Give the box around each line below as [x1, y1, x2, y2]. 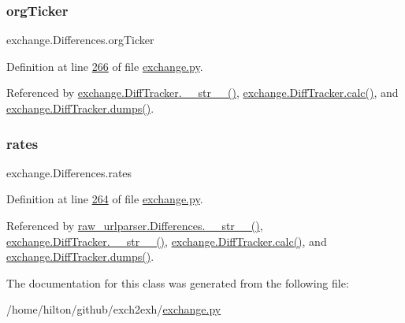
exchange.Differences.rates [6, 164, 132, 180]
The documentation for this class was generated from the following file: [6, 274, 349, 291]
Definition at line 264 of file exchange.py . [6, 191, 203, 207]
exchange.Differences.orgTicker [6, 32, 154, 48]
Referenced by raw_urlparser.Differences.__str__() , [6, 217, 263, 233]
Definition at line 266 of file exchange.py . [6, 58, 203, 74]
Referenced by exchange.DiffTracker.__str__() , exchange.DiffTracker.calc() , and [6, 84, 399, 101]
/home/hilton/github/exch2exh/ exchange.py [6, 301, 221, 317]
